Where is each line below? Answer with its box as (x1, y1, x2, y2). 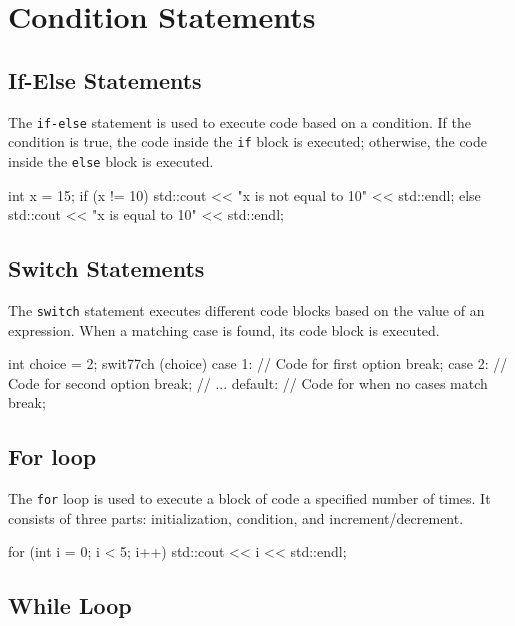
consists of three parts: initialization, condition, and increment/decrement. (8, 507, 464, 528)
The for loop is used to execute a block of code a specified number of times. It (8, 488, 491, 509)
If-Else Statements (8, 64, 202, 95)
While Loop (8, 590, 132, 621)
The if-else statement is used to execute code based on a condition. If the (8, 111, 471, 132)
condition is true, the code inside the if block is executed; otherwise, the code (8, 131, 488, 152)
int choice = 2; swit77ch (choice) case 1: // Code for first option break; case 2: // (8, 353, 508, 374)
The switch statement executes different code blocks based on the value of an (8, 299, 485, 320)
